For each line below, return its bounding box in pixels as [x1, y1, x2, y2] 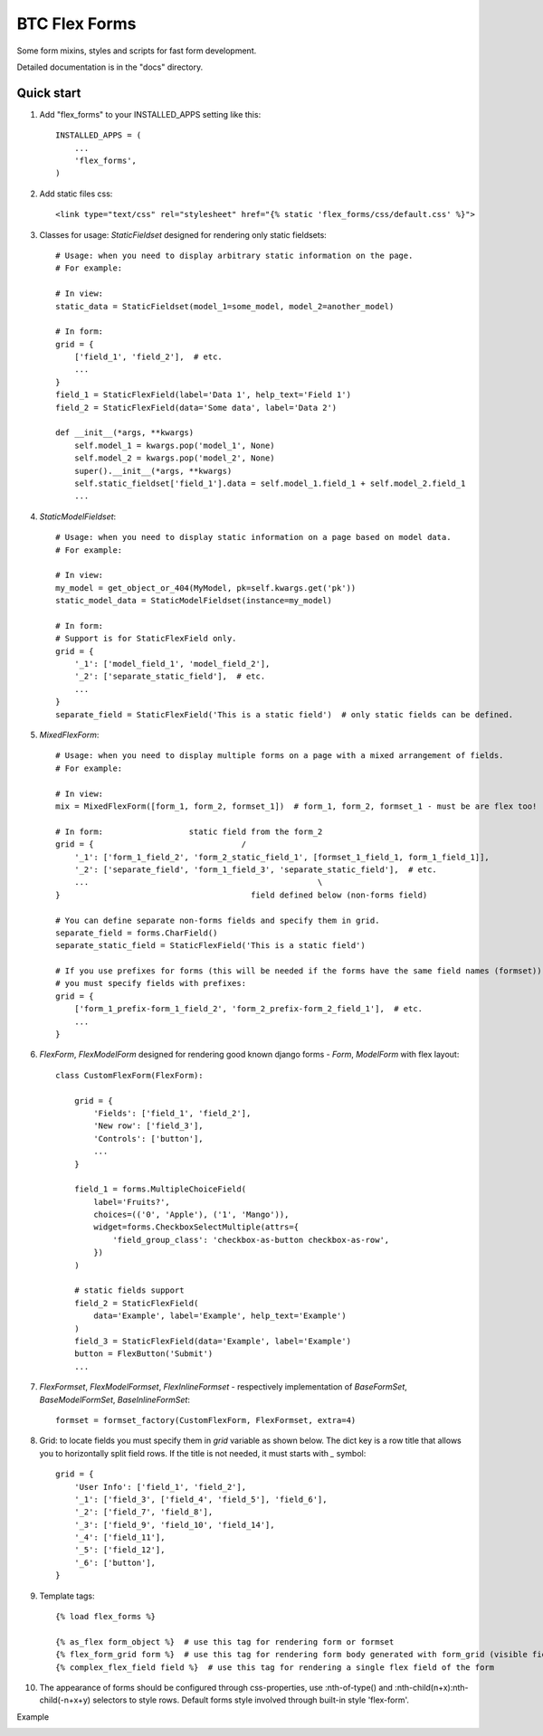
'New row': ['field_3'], [93, 1121, 204, 1131]
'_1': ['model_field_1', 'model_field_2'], [73, 659, 271, 669]
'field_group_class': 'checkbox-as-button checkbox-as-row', [112, 1235, 390, 1245]
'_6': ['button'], [73, 1557, 157, 1568]
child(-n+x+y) [39, 1694, 90, 1705]
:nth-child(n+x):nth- [395, 1682, 470, 1693]
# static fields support [73, 1285, 185, 1295]
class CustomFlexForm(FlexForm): [55, 1070, 204, 1080]
